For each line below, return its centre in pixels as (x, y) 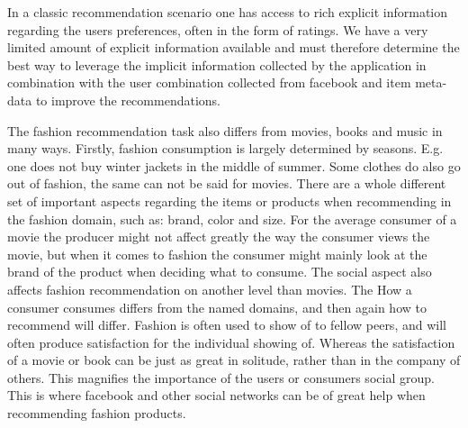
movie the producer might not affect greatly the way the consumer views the (219, 237)
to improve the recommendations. (128, 100)
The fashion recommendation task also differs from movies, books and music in (225, 130)
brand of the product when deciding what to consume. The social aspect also (220, 272)
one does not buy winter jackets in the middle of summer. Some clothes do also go (234, 165)
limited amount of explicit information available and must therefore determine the (234, 47)
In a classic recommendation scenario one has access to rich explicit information (228, 12)
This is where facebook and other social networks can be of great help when (216, 395)
